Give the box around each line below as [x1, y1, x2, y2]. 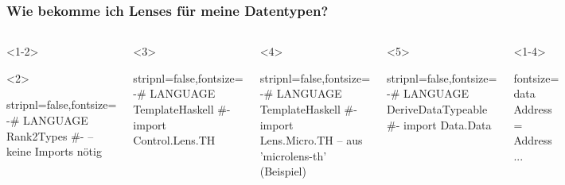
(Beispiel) [259, 163, 306, 179]
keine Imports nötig [6, 143, 102, 160]
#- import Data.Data [387, 116, 492, 133]
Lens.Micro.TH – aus [259, 132, 363, 148]
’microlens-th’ [259, 147, 327, 164]
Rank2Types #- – [6, 127, 94, 144]
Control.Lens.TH [133, 132, 216, 148]
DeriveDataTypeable [387, 101, 488, 117]
